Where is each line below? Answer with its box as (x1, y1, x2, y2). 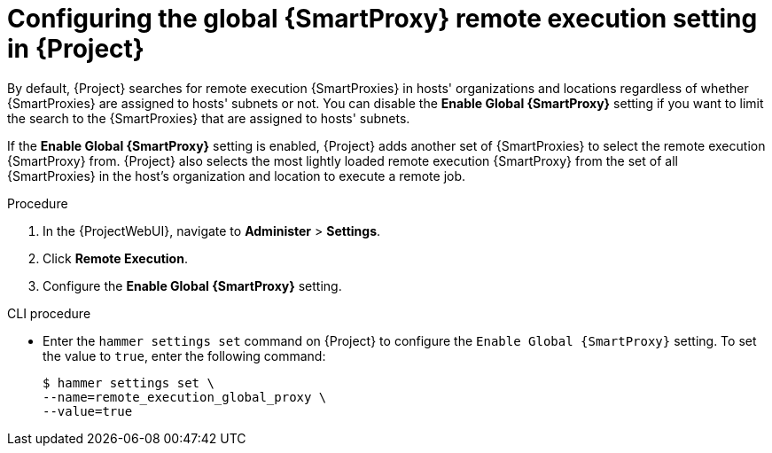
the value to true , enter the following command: (43, 348, 326, 363)
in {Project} (7, 34, 144, 64)
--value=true (43, 403, 133, 418)
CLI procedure (7, 305, 91, 321)
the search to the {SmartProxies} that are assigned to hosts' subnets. (7, 110, 410, 126)
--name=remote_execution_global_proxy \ (43, 389, 327, 404)
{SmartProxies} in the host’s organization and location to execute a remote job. (7, 168, 466, 184)
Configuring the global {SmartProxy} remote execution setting (7, 4, 758, 34)
